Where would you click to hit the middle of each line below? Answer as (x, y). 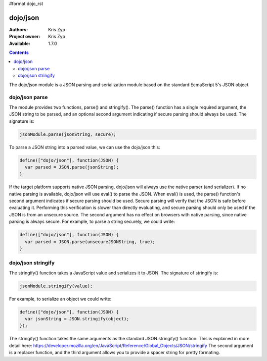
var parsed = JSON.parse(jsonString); (72, 167)
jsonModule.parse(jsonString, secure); (68, 134)
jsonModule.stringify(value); (56, 286)
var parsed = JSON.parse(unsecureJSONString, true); (90, 242)
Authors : (19, 29)
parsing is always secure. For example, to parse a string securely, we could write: (92, 222)
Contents (19, 52)
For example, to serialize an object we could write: (60, 299)
